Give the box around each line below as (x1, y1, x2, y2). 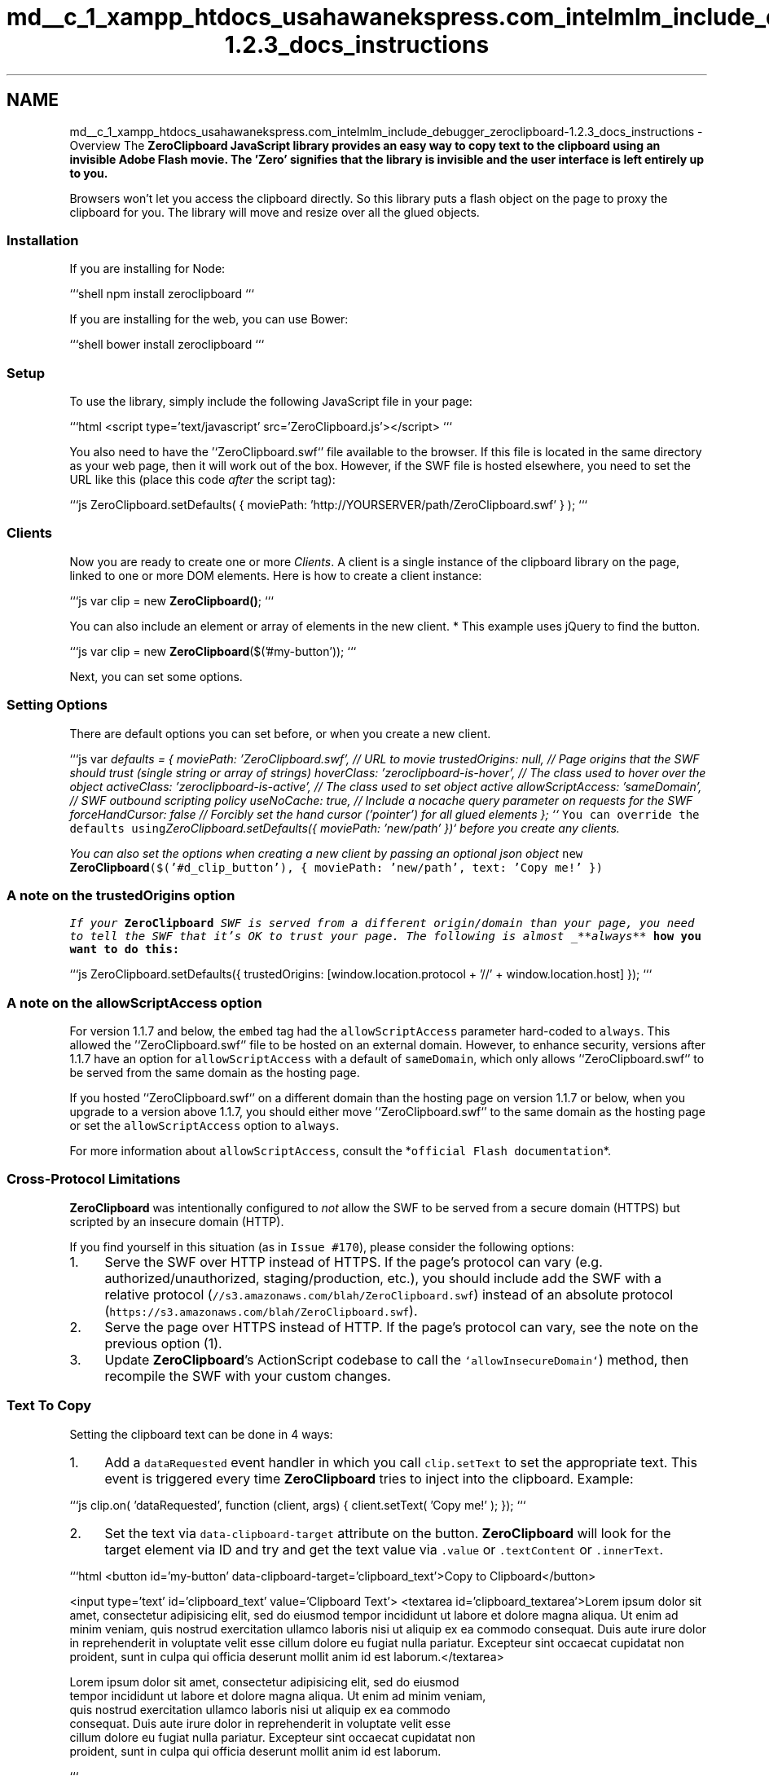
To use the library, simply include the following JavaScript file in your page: (69, 394, 472, 409)
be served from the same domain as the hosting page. (69, 1066, 360, 1080)
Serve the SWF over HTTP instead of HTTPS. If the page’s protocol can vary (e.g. (104, 1253, 603, 1270)
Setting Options (7, 697, 108, 714)
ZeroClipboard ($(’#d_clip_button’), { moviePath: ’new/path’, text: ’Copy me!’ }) (69, 859, 603, 874)
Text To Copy (7, 1397, 92, 1414)
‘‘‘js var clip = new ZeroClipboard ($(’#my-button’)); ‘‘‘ (69, 644, 357, 658)
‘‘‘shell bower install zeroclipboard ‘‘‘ (69, 337, 265, 352)
